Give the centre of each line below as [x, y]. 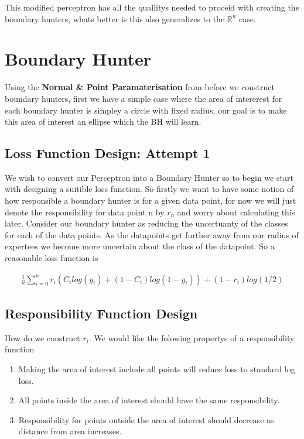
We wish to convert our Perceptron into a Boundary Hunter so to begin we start [149, 177]
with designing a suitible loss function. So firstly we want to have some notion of [149, 189]
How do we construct [42, 337]
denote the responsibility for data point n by [85, 212]
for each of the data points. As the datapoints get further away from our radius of [152, 234]
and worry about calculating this [236, 212]
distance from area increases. [70, 431]
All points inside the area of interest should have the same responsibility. [149, 400]
